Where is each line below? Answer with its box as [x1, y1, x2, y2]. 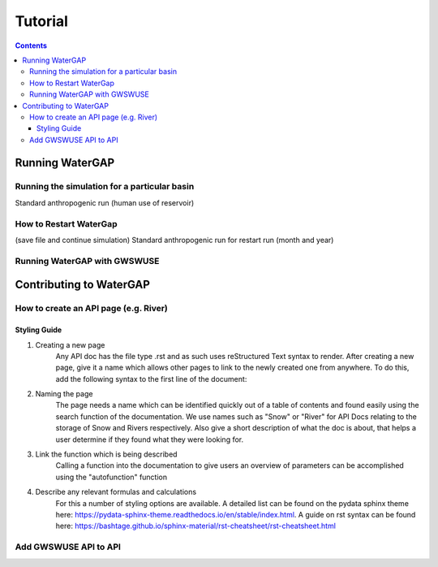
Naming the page [35, 389, 93, 399]
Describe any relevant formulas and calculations [35, 487, 197, 497]
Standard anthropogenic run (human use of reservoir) [15, 197, 195, 207]
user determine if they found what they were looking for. [55, 435, 243, 444]
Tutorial [15, 12, 69, 30]
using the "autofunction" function [55, 472, 168, 482]
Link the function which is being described [35, 449, 178, 459]
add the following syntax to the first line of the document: [55, 374, 247, 383]
